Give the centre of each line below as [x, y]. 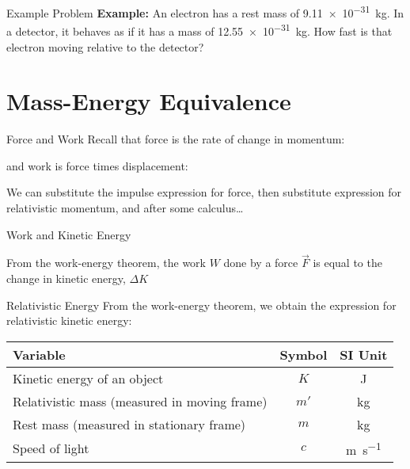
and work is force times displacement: [97, 165]
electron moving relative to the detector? [105, 46]
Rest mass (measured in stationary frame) [129, 424]
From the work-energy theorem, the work [106, 263]
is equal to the [347, 263]
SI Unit [364, 354]
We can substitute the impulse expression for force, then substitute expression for [204, 192]
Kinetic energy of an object [88, 378]
